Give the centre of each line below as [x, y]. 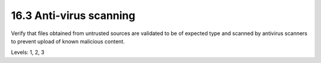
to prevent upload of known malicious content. [68, 41]
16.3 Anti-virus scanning [73, 15]
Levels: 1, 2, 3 [28, 52]
